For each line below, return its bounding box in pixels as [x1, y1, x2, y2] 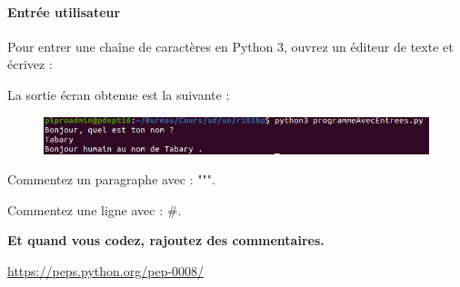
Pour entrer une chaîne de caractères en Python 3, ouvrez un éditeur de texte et [7, 36, 454, 55]
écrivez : [7, 54, 53, 74]
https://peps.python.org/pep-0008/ [7, 261, 205, 280]
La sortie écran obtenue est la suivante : [7, 84, 230, 104]
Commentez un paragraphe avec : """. [7, 170, 215, 189]
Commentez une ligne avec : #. [7, 200, 182, 219]
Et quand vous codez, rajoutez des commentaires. [7, 231, 325, 250]
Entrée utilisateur [7, 2, 121, 21]
